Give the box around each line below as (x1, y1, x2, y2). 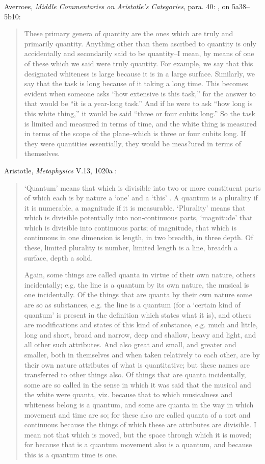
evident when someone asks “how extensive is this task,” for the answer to (24, 88, 256, 98)
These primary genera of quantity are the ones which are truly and (24, 28, 233, 39)
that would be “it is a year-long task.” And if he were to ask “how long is (24, 98, 253, 109)
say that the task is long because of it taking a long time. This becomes (24, 78, 248, 89)
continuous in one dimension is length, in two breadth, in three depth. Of (24, 232, 253, 243)
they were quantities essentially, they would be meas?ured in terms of (24, 138, 241, 148)
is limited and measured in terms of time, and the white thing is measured (24, 118, 257, 128)
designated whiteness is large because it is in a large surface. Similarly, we (24, 68, 255, 79)
